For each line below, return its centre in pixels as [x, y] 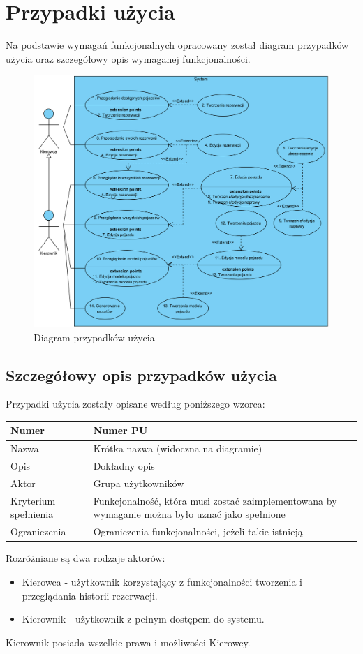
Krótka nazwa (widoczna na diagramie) [178, 448]
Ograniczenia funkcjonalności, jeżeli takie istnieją [198, 532]
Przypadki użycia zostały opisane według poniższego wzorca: [135, 404]
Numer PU [120, 430]
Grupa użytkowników [139, 483]
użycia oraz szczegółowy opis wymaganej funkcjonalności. [128, 58]
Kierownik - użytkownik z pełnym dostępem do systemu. [143, 619]
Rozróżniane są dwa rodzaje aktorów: [86, 558]
